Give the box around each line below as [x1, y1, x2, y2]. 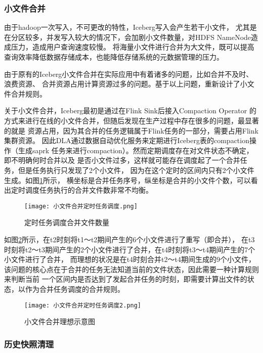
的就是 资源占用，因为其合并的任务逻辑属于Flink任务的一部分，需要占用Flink [4, 125, 258, 136]
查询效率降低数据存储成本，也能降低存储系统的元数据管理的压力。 [4, 52, 224, 62]
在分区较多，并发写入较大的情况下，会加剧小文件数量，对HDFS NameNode [4, 31, 251, 42]
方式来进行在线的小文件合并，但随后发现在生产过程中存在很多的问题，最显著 [4, 115, 259, 125]
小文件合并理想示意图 [24, 316, 95, 327]
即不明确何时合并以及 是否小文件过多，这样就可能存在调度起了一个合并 [4, 155, 240, 165]
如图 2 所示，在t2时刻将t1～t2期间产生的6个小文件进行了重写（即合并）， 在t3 [4, 234, 255, 244]
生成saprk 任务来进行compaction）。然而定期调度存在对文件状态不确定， [18, 145, 253, 155]
